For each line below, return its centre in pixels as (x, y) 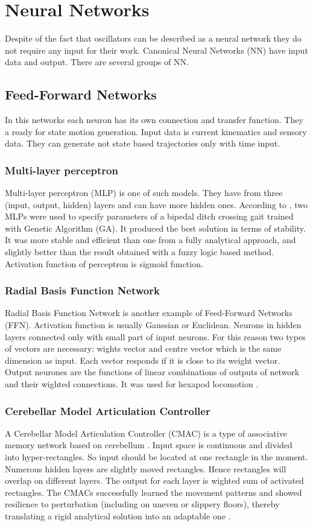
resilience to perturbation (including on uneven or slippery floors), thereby (142, 504)
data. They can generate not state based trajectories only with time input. (143, 143)
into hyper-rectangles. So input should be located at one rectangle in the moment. (156, 457)
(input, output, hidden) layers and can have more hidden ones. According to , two (156, 204)
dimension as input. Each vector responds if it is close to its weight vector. (143, 360)
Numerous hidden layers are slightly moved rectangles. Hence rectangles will (146, 468)
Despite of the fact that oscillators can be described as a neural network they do (153, 38)
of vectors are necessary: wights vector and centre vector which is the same (143, 348)
